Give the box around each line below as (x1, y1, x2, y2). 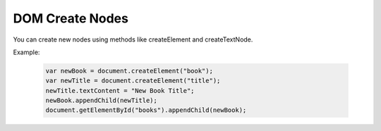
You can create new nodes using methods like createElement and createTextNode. (13, 35, 253, 44)
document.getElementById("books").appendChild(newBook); (45, 106, 247, 114)
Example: (13, 48, 40, 56)
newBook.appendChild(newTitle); (45, 96, 158, 105)
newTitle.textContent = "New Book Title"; (45, 87, 195, 94)
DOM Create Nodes (13, 11, 128, 26)
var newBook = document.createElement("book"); (45, 67, 213, 75)
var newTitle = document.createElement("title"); (45, 77, 221, 85)
